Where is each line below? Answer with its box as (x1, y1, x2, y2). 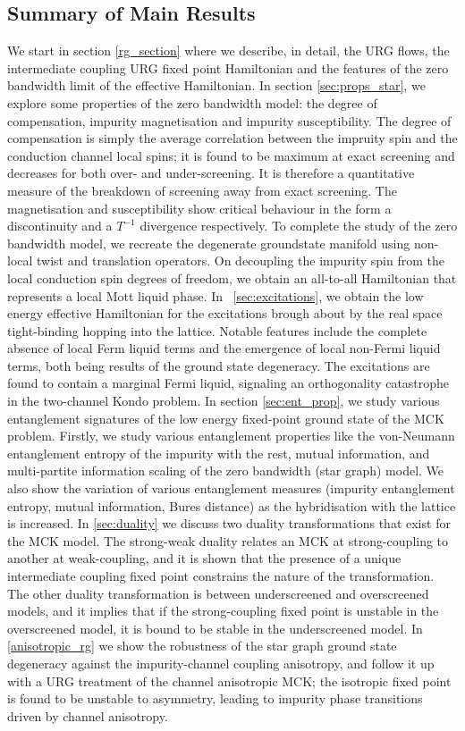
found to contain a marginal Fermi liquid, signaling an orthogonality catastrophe (7, 374, 450, 392)
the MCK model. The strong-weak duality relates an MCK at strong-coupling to (7, 531, 449, 550)
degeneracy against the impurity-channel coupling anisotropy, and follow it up (7, 653, 435, 672)
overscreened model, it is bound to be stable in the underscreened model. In (7, 618, 423, 637)
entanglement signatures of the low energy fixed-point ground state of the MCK (7, 408, 444, 427)
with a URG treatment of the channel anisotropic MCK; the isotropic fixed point (7, 671, 452, 690)
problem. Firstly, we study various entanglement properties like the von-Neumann (7, 426, 455, 445)
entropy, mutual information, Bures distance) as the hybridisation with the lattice (7, 496, 456, 515)
